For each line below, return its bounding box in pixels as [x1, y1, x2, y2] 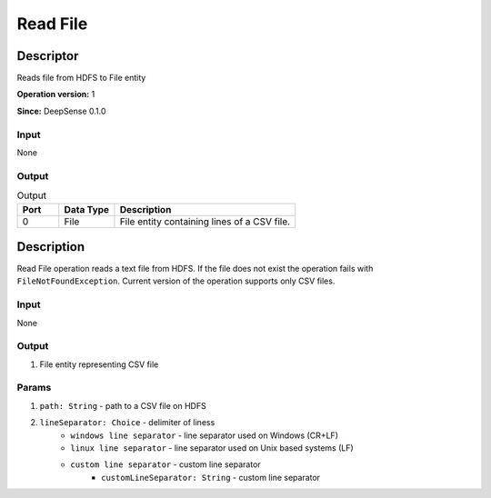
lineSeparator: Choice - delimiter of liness [39, 417, 215, 428]
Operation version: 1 [16, 89, 95, 100]
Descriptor [16, 48, 79, 64]
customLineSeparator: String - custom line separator [101, 472, 321, 483]
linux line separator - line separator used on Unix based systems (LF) [70, 443, 354, 453]
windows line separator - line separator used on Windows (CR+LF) [70, 430, 338, 441]
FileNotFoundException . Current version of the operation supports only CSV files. [16, 275, 336, 286]
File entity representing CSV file [39, 359, 159, 370]
